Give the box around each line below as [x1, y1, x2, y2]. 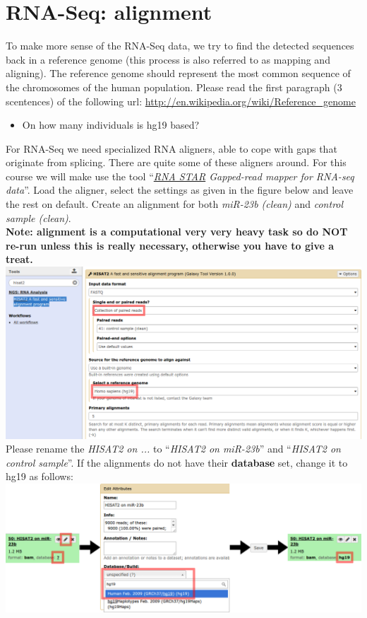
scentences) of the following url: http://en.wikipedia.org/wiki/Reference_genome [6, 93, 356, 108]
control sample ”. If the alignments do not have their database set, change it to [6, 455, 348, 470]
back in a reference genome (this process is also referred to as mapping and [6, 52, 330, 66]
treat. [6, 252, 33, 267]
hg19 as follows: [6, 469, 73, 484]
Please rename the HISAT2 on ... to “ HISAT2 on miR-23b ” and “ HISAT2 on [6, 441, 341, 456]
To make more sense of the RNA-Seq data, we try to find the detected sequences [6, 38, 354, 53]
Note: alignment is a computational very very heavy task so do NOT [6, 224, 348, 239]
